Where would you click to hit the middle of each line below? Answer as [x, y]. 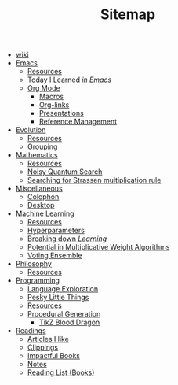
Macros [51, 97]
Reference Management [78, 122]
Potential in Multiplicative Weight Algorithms [98, 247]
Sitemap [128, 15]
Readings [31, 331]
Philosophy [34, 264]
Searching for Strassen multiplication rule [94, 180]
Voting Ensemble [54, 255]
